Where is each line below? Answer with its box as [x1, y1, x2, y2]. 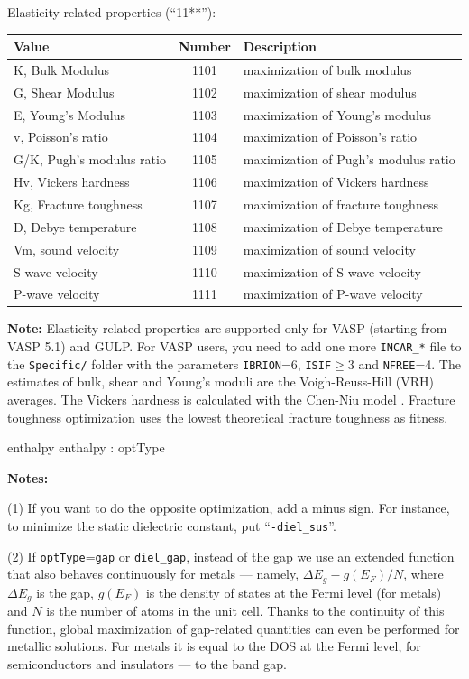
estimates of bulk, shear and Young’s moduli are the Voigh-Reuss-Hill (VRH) [7, 372, 435, 391]
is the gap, [36, 582, 95, 601]
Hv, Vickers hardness [14, 172, 130, 191]
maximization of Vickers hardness [243, 172, 429, 191]
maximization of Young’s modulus [243, 105, 432, 124]
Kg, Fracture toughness [14, 195, 143, 213]
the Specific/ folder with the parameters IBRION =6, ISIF [7, 354, 332, 373]
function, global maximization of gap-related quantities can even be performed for [7, 619, 460, 637]
